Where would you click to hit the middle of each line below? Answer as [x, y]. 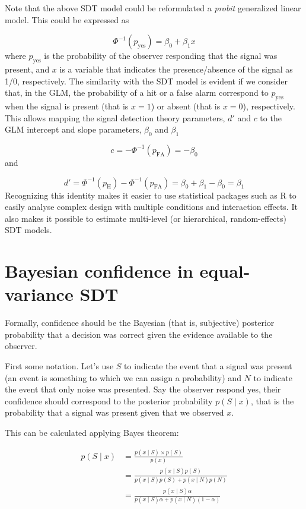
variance [39, 294]
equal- [225, 271]
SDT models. [28, 230]
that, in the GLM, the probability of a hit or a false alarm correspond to [137, 92]
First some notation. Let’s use [59, 366]
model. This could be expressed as [67, 19]
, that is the [272, 400]
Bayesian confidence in [99, 271]
